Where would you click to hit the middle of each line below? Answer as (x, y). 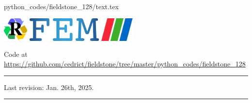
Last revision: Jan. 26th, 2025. (49, 87)
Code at (16, 54)
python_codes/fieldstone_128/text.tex (62, 6)
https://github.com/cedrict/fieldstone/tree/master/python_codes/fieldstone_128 (125, 64)
